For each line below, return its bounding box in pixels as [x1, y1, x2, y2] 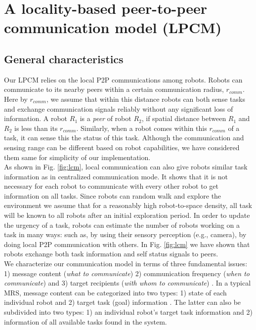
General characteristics [4, 51, 124, 66]
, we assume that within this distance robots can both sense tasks [46, 93, 245, 104]
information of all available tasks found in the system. [4, 316, 167, 327]
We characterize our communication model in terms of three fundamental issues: [4, 258, 248, 269]
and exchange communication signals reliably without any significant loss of [4, 103, 233, 114]
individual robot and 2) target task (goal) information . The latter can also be [4, 297, 241, 307]
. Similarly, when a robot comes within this [76, 123, 207, 133]
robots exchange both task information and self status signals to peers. [4, 248, 218, 259]
